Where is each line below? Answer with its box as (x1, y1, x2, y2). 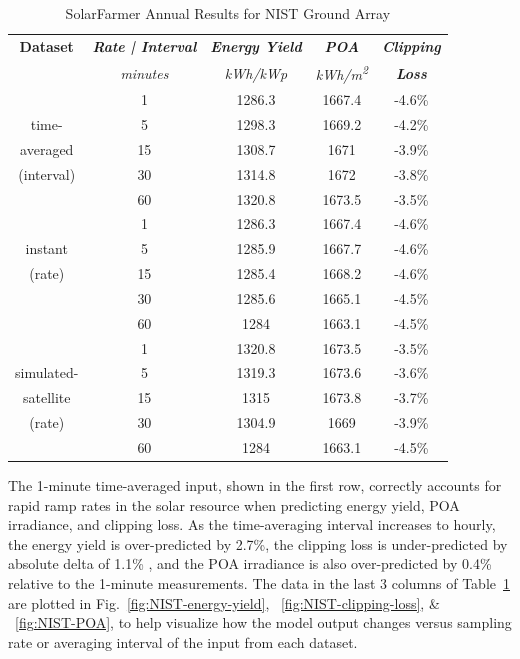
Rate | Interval (92, 35, 197, 56)
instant (25, 238, 68, 259)
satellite (22, 387, 71, 408)
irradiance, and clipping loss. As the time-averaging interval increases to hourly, (8, 514, 496, 535)
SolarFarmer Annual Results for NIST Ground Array (65, 3, 391, 23)
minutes (120, 62, 169, 83)
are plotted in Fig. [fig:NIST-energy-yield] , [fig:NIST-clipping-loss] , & (8, 592, 440, 613)
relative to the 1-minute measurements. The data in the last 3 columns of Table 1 (8, 573, 510, 594)
